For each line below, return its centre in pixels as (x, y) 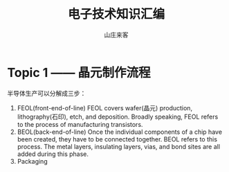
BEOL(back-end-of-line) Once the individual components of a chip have (120, 132)
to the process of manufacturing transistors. (80, 124)
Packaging (32, 161)
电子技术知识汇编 (116, 14)
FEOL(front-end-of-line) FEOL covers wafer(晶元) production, (104, 108)
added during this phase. (53, 154)
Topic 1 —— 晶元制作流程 (79, 72)
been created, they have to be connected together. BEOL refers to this (117, 139)
